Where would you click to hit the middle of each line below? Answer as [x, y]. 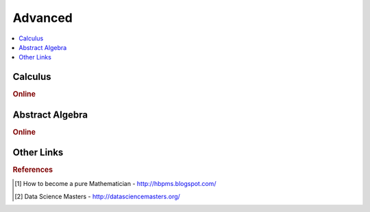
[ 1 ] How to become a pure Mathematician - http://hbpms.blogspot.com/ [115, 184]
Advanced [43, 18]
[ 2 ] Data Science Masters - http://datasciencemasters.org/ [98, 196]
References [33, 170]
